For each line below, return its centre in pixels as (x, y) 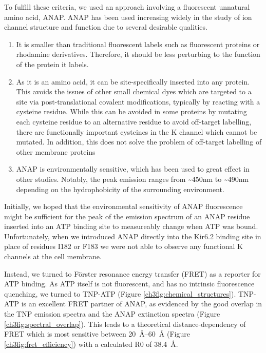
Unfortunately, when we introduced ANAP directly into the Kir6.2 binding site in (133, 236)
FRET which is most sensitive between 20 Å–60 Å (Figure (97, 334)
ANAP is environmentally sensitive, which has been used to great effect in (133, 169)
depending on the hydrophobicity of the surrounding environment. (120, 189)
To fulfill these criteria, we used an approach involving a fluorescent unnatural (127, 7)
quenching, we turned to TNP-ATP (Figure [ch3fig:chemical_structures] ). (120, 293)
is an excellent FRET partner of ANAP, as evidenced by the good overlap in (142, 304)
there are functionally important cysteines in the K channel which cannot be (137, 131)
